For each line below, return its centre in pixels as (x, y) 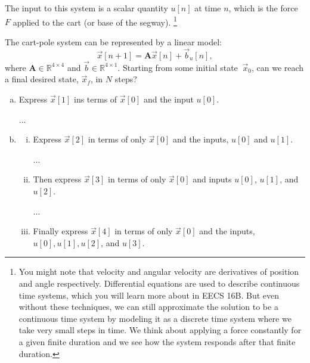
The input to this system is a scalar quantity (86, 8)
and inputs (212, 179)
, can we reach (278, 67)
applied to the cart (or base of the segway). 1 (95, 21)
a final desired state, (42, 79)
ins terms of (96, 99)
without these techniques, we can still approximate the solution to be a (148, 307)
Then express (57, 179)
